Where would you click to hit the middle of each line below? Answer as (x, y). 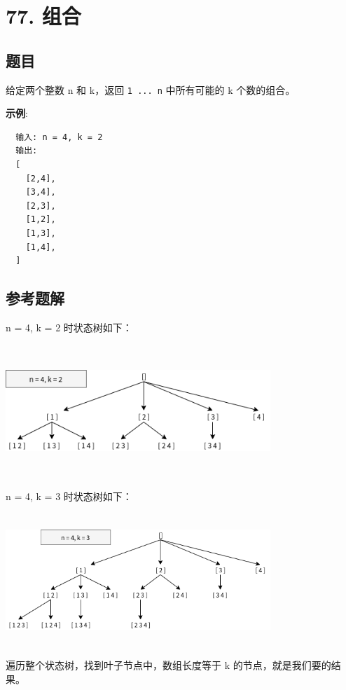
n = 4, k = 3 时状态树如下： (69, 496)
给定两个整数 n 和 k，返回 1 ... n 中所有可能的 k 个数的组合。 (151, 89)
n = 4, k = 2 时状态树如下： (69, 327)
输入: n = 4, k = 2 (59, 137)
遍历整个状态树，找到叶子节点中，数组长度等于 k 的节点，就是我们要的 (168, 665)
